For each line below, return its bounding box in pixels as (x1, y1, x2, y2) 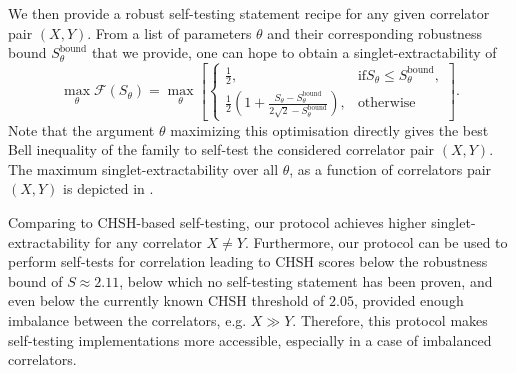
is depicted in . (63, 178, 154, 199)
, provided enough (353, 290, 464, 311)
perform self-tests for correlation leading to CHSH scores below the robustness (8, 251, 488, 272)
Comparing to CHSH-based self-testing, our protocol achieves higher (8, 212, 427, 233)
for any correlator (94, 231, 202, 252)
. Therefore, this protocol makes (292, 310, 488, 331)
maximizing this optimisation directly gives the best (170, 119, 489, 140)
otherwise (357, 96, 416, 111)
